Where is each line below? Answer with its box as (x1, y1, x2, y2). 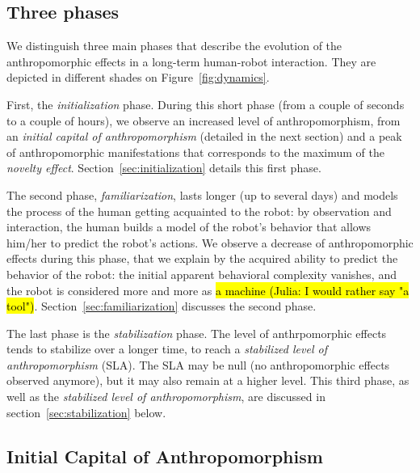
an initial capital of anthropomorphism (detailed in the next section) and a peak (6, 128, 402, 145)
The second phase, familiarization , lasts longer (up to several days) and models (6, 186, 398, 203)
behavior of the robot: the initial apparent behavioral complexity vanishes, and (6, 265, 397, 282)
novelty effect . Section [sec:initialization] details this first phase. (6, 159, 321, 176)
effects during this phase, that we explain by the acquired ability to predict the (6, 250, 398, 267)
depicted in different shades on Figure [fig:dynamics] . (6, 69, 270, 86)
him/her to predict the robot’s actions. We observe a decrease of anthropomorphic (6, 234, 414, 251)
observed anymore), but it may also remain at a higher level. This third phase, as (6, 372, 409, 389)
